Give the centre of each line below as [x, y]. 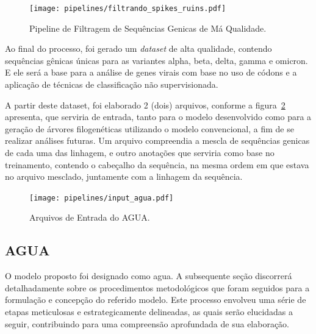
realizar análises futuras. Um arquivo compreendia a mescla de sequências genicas [157, 140]
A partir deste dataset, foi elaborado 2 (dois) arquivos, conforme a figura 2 [145, 105]
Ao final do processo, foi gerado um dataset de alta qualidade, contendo [138, 48]
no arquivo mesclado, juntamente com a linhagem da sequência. [124, 176]
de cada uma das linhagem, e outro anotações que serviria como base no [140, 152]
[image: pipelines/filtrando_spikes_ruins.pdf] [128, 9]
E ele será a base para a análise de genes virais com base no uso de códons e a [151, 72]
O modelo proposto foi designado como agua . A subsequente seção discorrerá [149, 276]
